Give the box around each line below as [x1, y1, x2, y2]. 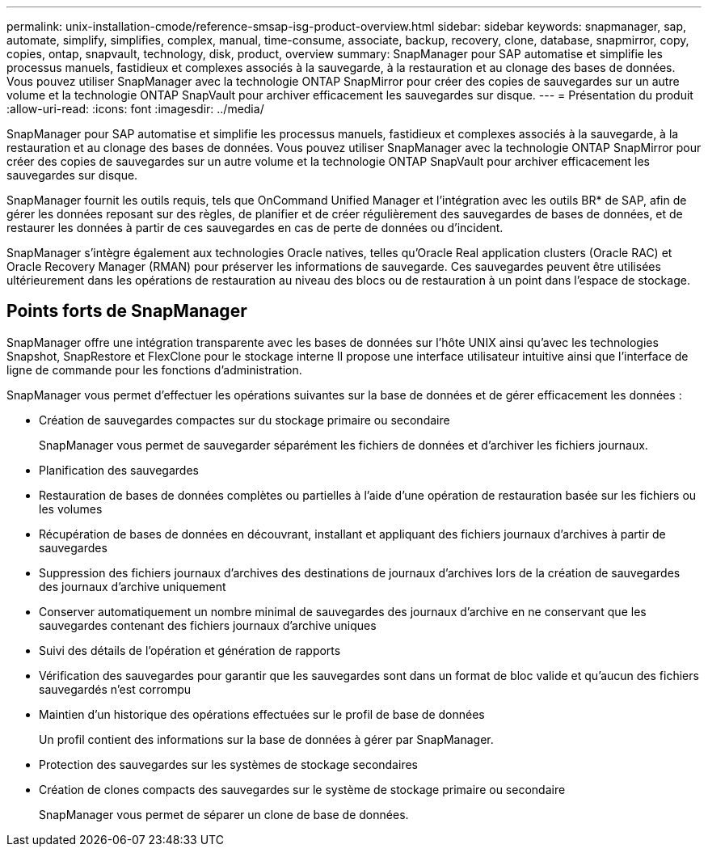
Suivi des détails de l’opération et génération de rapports [39, 643, 341, 657]
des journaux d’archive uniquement [39, 579, 226, 593]
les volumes [39, 501, 103, 516]
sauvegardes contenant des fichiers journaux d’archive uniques [39, 618, 377, 632]
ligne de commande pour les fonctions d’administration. [6, 362, 302, 377]
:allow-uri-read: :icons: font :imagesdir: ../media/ [6, 102, 264, 116]
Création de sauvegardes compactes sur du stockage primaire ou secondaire [39, 412, 450, 427]
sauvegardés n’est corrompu [39, 682, 192, 696]
